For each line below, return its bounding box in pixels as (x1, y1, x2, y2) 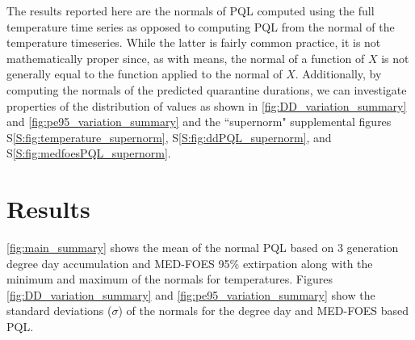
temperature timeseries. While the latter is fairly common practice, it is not (6, 34, 381, 51)
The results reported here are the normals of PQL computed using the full (6, 2, 375, 19)
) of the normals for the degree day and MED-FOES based (118, 302, 409, 319)
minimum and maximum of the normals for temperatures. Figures (6, 271, 333, 288)
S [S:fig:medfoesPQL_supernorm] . (6, 145, 171, 162)
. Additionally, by (295, 65, 382, 82)
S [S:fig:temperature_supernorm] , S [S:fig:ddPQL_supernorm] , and (6, 128, 332, 145)
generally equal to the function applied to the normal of (6, 65, 283, 82)
